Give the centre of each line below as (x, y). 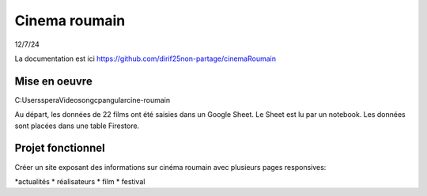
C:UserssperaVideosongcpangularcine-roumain (93, 100)
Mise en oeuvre (53, 81)
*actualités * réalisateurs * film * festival (80, 181)
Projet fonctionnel (60, 148)
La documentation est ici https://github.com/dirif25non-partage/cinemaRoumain (145, 58)
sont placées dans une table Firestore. (77, 126)
